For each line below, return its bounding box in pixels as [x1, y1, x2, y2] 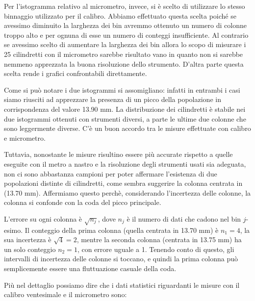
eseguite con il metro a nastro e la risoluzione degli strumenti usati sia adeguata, [4, 158, 246, 169]
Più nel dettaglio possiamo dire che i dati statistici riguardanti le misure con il [4, 279, 240, 290]
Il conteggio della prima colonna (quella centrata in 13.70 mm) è [25, 225, 219, 235]
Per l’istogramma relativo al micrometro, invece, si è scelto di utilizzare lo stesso [4, 1, 245, 11]
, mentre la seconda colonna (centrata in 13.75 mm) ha [76, 234, 242, 245]
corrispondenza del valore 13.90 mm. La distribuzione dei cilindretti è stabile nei [4, 103, 246, 114]
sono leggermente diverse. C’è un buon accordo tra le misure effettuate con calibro [4, 123, 251, 133]
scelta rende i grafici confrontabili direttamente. [4, 68, 147, 78]
